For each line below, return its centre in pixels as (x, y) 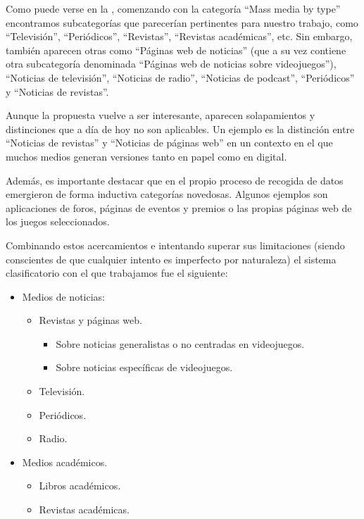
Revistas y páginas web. (90, 320)
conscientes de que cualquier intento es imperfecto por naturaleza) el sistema (171, 259)
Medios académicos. (65, 462)
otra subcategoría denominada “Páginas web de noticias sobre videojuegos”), (171, 64)
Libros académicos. (80, 486)
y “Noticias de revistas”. (57, 91)
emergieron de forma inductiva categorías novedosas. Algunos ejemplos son (167, 194)
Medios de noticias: (64, 296)
